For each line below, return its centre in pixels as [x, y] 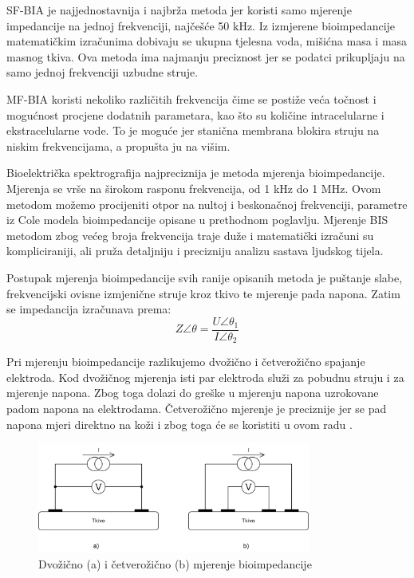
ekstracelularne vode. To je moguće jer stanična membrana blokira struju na [193, 130]
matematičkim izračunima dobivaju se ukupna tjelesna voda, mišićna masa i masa [207, 41]
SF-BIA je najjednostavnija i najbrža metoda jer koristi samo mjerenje [179, 10]
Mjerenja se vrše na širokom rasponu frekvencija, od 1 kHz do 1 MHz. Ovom [194, 188]
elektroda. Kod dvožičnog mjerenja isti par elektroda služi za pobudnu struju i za [205, 377]
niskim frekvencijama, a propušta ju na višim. [118, 145]
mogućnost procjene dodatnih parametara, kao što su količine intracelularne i [195, 114]
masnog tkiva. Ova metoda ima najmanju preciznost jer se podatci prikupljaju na [206, 56]
